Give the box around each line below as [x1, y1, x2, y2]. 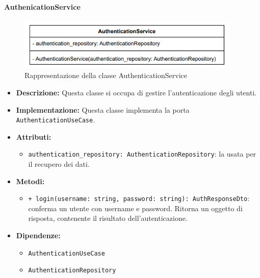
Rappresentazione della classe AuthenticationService [24, 70, 187, 81]
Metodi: [16, 175, 45, 186]
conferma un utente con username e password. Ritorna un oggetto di [28, 203, 243, 213]
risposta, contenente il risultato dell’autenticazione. [28, 213, 188, 223]
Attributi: [16, 131, 51, 142]
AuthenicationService [4, 1, 81, 12]
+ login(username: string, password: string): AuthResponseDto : [28, 193, 250, 204]
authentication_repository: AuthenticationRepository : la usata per [28, 148, 256, 159]
